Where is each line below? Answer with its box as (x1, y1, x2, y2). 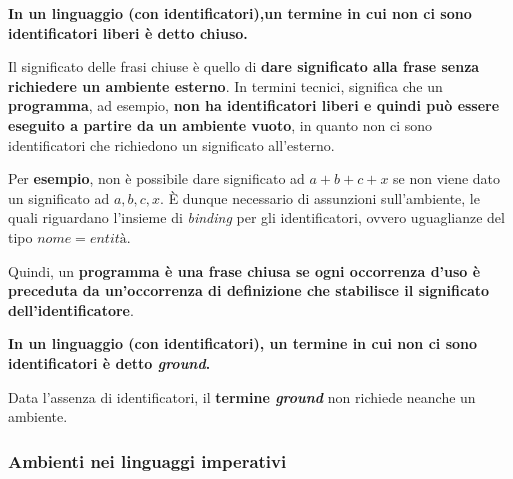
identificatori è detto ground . (8, 352, 211, 373)
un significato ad (8, 187, 110, 208)
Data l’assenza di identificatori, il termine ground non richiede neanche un (8, 386, 476, 407)
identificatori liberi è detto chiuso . (8, 22, 248, 43)
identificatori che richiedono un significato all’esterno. (8, 134, 335, 155)
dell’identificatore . (8, 299, 134, 320)
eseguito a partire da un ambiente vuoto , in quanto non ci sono (8, 114, 433, 135)
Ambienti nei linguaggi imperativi (8, 448, 287, 473)
